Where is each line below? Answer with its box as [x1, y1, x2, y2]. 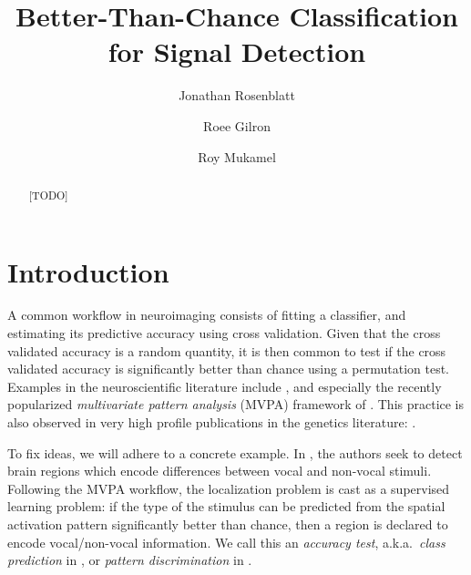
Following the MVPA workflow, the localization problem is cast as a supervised [7, 478, 450, 498]
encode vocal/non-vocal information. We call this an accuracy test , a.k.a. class [7, 532, 445, 551]
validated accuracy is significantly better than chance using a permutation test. [7, 359, 449, 378]
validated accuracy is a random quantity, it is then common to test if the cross [7, 341, 446, 360]
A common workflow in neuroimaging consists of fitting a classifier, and [7, 305, 406, 324]
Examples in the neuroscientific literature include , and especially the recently [7, 376, 442, 395]
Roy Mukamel [198, 147, 276, 166]
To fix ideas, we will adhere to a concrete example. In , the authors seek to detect [7, 443, 463, 462]
